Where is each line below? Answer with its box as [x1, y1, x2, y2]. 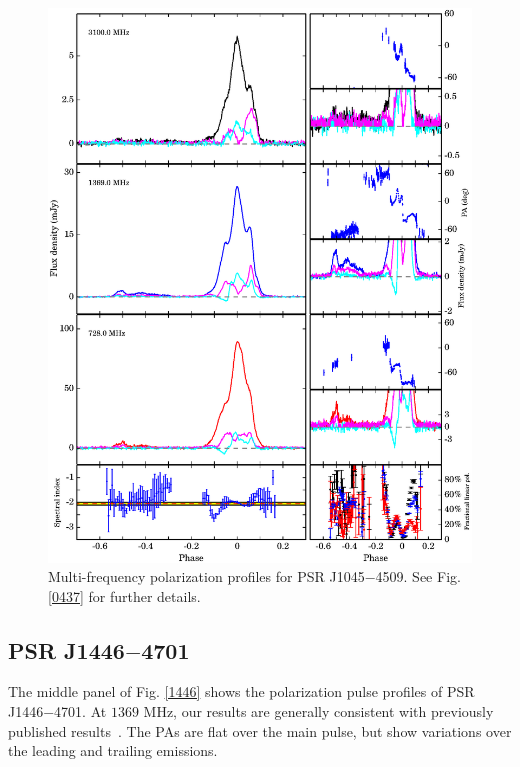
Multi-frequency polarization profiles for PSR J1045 [48, 566, 365, 587]
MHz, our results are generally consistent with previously [143, 701, 494, 722]
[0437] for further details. [48, 585, 201, 606]
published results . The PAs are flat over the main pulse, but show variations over [8, 720, 512, 741]
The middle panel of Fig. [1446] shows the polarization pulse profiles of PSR [8, 681, 475, 702]
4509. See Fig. [375, 566, 461, 587]
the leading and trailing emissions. [8, 740, 218, 761]
